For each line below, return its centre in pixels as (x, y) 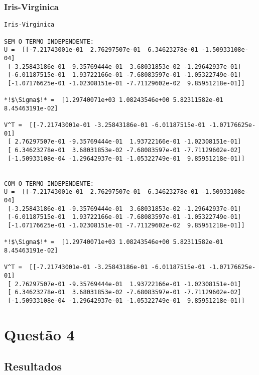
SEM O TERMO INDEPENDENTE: (49, 41)
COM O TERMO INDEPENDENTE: (49, 183)
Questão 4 (39, 334)
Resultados (33, 366)
